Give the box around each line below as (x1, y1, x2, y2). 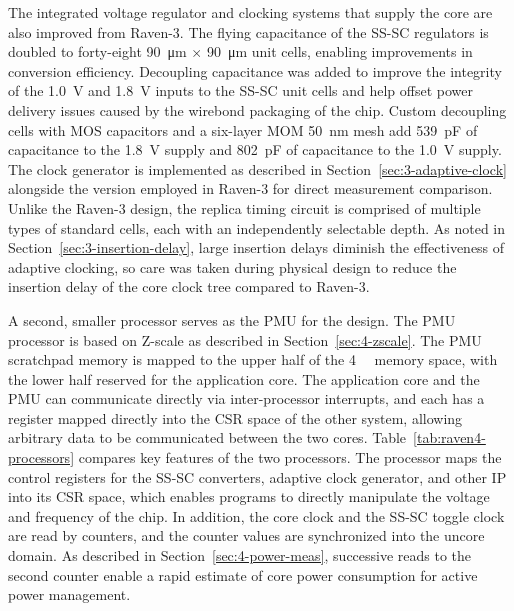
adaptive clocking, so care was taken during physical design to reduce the (8, 256, 457, 277)
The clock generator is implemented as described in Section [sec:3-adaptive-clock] (8, 158, 507, 179)
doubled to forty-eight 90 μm (8, 41, 187, 62)
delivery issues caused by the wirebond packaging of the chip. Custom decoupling (8, 99, 507, 120)
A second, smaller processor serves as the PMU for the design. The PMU (8, 309, 456, 330)
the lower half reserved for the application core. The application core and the (8, 368, 480, 389)
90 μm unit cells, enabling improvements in (206, 41, 473, 62)
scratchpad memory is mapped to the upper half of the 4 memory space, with (8, 349, 498, 370)
